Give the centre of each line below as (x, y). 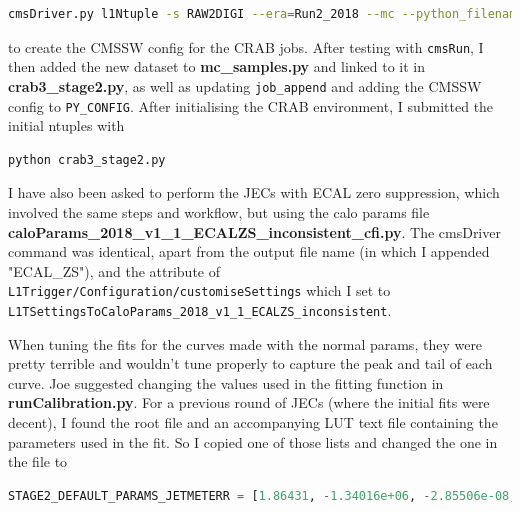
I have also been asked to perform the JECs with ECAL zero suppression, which (254, 192)
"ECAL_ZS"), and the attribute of (114, 270)
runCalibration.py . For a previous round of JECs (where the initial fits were (249, 402)
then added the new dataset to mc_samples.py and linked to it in (217, 66)
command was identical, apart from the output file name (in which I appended (249, 251)
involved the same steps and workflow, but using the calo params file (219, 211)
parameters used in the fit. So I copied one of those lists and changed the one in (253, 441)
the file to (38, 461)
